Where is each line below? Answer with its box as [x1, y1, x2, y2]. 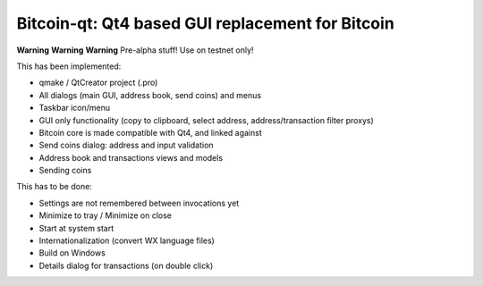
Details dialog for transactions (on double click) [38, 260, 214, 271]
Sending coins [38, 165, 92, 176]
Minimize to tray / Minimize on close [38, 210, 172, 221]
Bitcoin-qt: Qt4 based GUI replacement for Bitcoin [16, 13, 395, 33]
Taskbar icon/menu [38, 103, 111, 114]
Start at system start [38, 223, 114, 233]
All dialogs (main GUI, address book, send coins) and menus [38, 89, 262, 100]
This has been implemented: [16, 61, 122, 71]
